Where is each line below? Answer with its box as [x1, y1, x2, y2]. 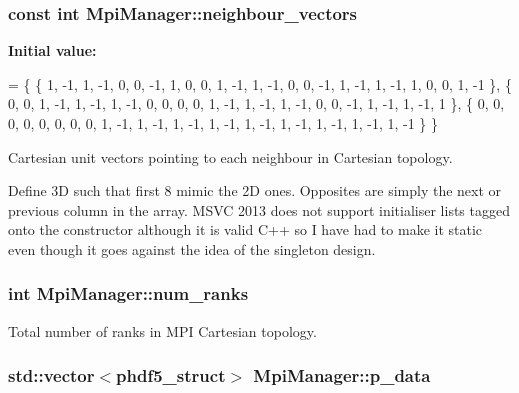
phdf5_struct [116, 363, 226, 388]
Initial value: [8, 40, 97, 61]
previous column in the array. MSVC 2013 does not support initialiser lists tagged [8, 199, 510, 220]
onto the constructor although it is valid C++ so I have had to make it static [8, 219, 483, 240]
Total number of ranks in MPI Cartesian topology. [8, 320, 317, 341]
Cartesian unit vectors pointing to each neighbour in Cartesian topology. [8, 146, 453, 167]
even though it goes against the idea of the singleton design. [8, 238, 376, 259]
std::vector [8, 363, 95, 388]
